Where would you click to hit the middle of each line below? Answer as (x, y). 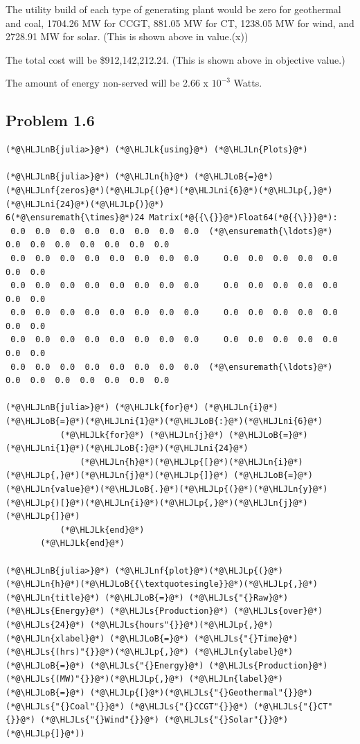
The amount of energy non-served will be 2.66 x (107, 83)
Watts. (248, 83)
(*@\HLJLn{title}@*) (53, 597)
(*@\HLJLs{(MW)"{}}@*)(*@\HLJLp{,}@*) (95, 679)
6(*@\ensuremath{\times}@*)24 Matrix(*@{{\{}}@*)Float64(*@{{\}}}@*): (172, 218)
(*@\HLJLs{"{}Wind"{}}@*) (100, 720)
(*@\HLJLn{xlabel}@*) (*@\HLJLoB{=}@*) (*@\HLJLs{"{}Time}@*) (152, 638)
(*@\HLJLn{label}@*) (236, 679)
